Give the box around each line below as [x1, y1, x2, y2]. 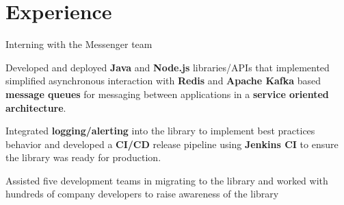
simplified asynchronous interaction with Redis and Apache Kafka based [5, 73, 321, 88]
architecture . [5, 100, 66, 114]
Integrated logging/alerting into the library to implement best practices [5, 123, 315, 138]
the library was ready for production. [5, 150, 161, 165]
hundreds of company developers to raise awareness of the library [5, 186, 279, 201]
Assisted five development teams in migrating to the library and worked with [5, 173, 328, 187]
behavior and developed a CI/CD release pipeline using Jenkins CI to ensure [5, 136, 339, 151]
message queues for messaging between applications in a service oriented [5, 86, 329, 101]
